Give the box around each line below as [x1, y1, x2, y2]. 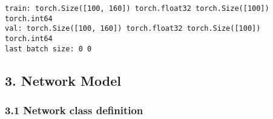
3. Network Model [5, 71, 121, 89]
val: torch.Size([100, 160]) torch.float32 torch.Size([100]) [5, 24, 261, 33]
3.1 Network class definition [5, 102, 143, 117]
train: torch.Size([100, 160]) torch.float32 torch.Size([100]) [5, 4, 269, 13]
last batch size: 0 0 [5, 44, 92, 53]
